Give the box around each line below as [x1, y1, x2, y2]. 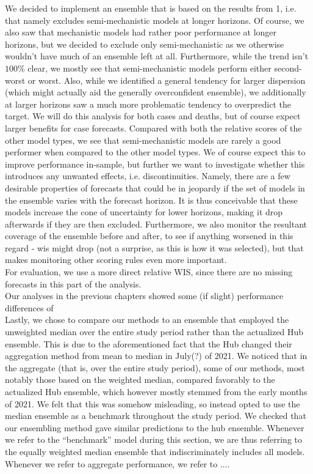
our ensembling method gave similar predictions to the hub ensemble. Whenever [5, 421, 304, 434]
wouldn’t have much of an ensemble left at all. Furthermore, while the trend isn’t [5, 50, 309, 62]
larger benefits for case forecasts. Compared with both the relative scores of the [5, 121, 302, 134]
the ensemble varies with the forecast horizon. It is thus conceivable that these [5, 193, 298, 206]
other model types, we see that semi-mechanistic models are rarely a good [5, 133, 281, 146]
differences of [5, 301, 54, 314]
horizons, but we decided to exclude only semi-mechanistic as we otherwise [5, 37, 284, 50]
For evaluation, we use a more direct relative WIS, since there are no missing [5, 265, 293, 278]
